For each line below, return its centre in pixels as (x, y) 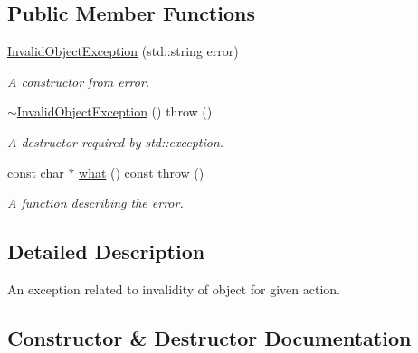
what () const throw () (142, 172)
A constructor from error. (79, 81)
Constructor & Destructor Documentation (209, 337)
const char (36, 172)
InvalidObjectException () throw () (114, 111)
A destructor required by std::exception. (116, 141)
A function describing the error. (95, 203)
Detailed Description (106, 251)
